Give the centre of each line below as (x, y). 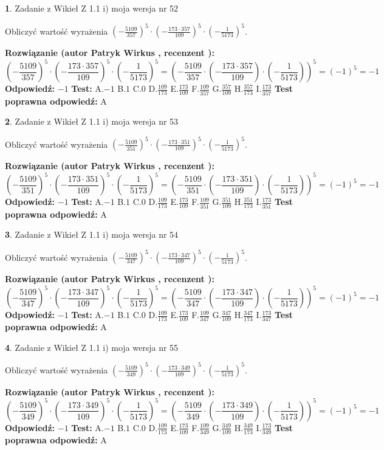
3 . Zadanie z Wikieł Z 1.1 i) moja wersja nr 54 (92, 234)
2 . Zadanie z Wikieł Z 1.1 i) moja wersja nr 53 (92, 121)
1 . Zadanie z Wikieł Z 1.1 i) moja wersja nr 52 (92, 8)
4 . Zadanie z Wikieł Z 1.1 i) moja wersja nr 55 (92, 347)
